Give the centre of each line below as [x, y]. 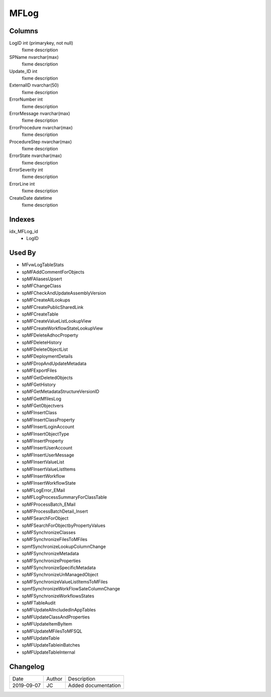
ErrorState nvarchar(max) [36, 156]
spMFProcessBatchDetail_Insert [55, 511]
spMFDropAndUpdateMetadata [54, 363]
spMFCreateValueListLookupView [57, 321]
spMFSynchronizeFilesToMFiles [55, 539]
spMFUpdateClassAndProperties [56, 617]
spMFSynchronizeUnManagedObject [60, 575]
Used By [23, 253]
